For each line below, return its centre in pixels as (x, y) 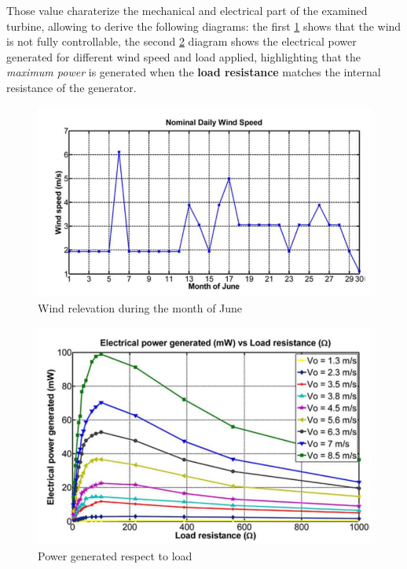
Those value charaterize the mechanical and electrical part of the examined (187, 10)
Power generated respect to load (115, 555)
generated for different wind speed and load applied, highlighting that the (183, 56)
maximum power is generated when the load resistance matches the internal (194, 72)
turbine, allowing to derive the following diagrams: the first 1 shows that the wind (204, 26)
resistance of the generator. (71, 87)
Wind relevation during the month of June (140, 307)
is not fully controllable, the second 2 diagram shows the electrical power (181, 41)
